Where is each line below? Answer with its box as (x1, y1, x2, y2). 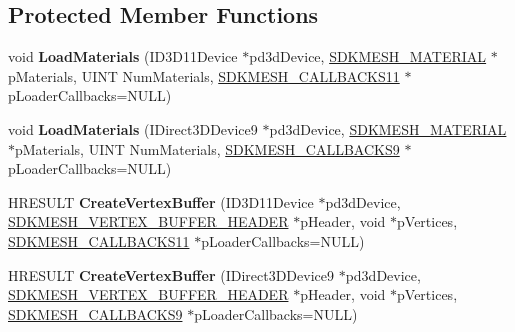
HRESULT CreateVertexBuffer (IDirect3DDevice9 (8, 264, 334, 285)
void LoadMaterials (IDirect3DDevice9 (8, 118, 258, 139)
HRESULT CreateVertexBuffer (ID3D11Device (8, 191, 314, 212)
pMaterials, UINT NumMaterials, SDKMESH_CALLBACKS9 (15, 138, 400, 159)
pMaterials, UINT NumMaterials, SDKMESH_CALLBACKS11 (8, 65, 400, 86)
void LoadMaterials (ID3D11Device (8, 46, 238, 67)
